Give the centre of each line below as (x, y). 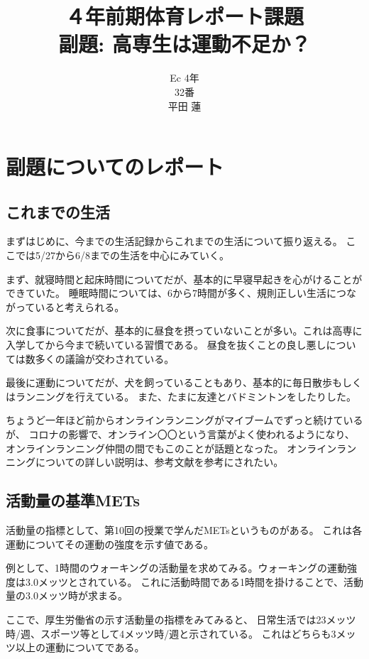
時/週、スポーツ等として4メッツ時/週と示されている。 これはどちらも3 (171, 633)
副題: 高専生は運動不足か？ (184, 44)
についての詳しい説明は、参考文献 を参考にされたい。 (159, 462)
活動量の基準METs (73, 500)
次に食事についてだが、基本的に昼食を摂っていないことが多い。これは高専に (184, 331)
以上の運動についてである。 (80, 647)
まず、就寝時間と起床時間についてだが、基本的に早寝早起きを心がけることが (184, 279)
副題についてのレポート (115, 167)
